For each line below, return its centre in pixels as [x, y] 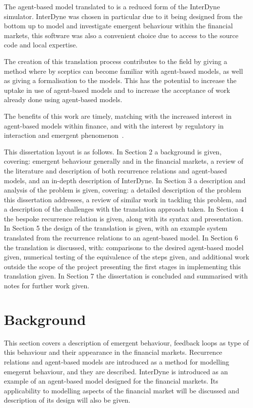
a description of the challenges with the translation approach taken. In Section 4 [124, 209]
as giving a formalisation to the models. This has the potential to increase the [120, 80]
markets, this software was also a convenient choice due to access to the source [121, 35]
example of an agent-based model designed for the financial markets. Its [111, 381]
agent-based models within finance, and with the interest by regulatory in [114, 125]
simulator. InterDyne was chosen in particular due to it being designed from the [123, 16]
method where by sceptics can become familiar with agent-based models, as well [124, 71]
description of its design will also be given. [67, 400]
